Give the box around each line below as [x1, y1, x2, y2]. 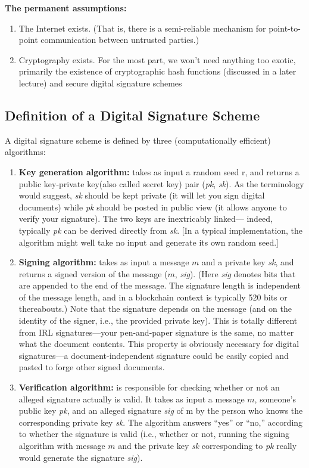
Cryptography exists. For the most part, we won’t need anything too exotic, [18, 53, 296, 66]
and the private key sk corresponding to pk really [118, 439, 297, 452]
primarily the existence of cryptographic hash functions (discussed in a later [18, 65, 296, 78]
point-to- [269, 21, 301, 34]
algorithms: [5, 145, 46, 158]
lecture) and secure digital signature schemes [18, 76, 182, 89]
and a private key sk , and [202, 256, 294, 268]
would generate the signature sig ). [18, 451, 143, 463]
